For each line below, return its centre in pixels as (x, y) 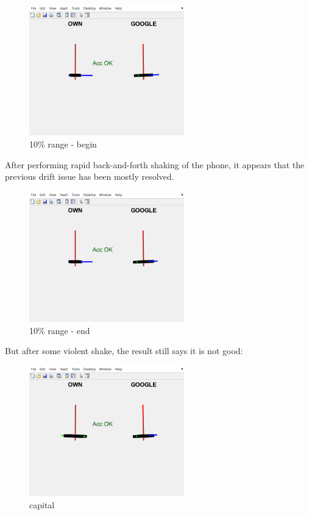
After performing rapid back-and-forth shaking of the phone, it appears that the (155, 164)
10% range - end (60, 330)
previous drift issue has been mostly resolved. (90, 176)
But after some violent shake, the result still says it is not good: (124, 351)
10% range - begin (63, 144)
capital (42, 504)
